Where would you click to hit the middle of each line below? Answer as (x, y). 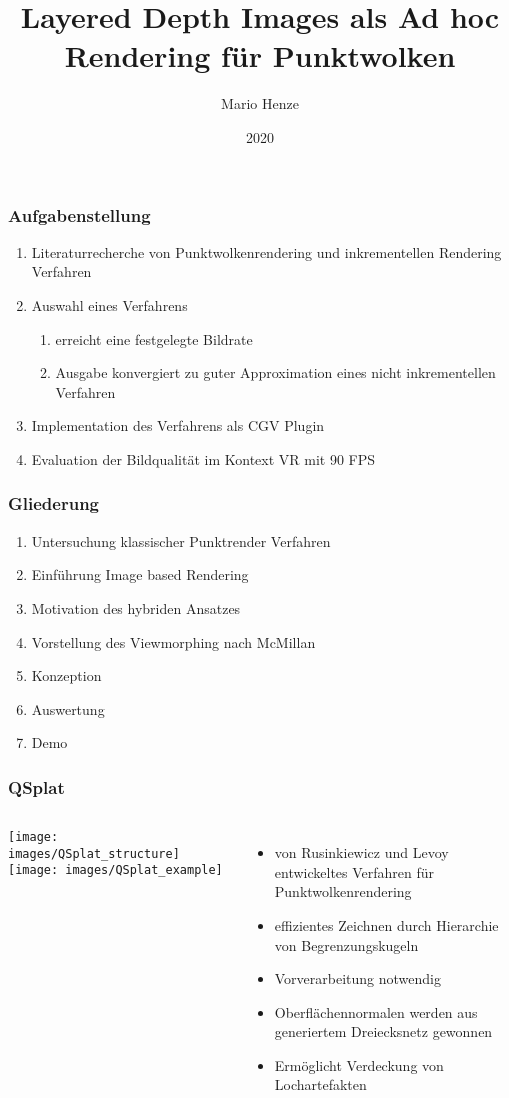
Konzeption (66, 675)
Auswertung (68, 708)
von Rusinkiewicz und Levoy (361, 852)
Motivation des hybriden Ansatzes (136, 607)
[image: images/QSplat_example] (115, 870)
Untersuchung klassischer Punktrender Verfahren (181, 540)
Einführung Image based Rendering (140, 574)
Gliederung (53, 503)
